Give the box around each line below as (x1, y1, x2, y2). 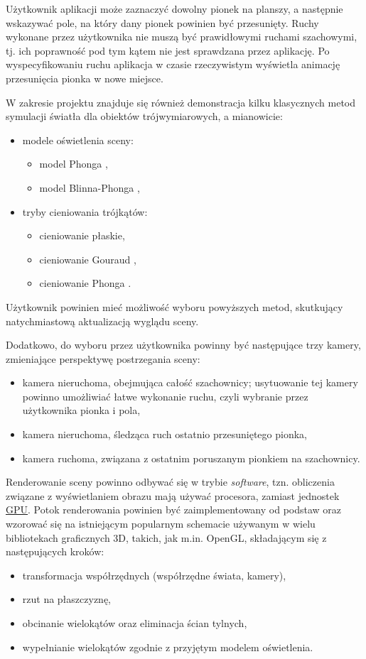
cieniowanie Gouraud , (39, 251, 136, 266)
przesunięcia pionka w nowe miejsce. (6, 70, 163, 85)
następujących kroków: (6, 544, 104, 559)
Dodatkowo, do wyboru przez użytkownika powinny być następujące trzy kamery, (6, 337, 361, 352)
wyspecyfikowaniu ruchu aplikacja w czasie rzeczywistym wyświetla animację (6, 57, 340, 72)
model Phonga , (39, 156, 108, 171)
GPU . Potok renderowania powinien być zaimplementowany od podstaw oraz (6, 502, 342, 517)
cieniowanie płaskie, (39, 228, 125, 243)
